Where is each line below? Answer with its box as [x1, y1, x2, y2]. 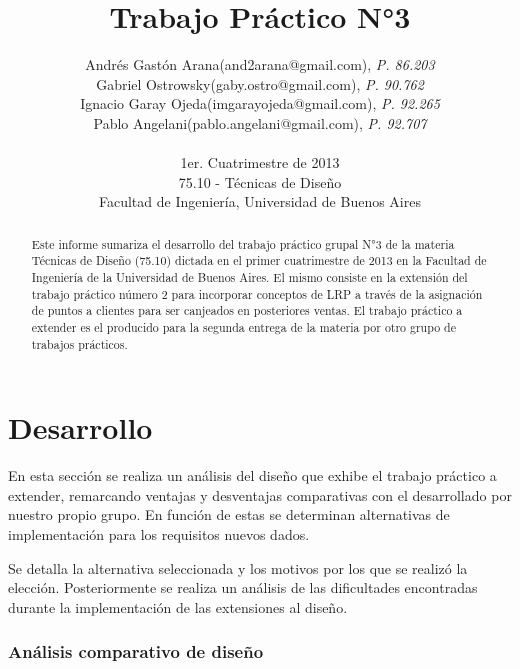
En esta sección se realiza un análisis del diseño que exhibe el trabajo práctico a [8, 465, 497, 486]
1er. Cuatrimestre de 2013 [180, 152, 340, 173]
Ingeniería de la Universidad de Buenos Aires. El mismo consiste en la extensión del [31, 268, 468, 285]
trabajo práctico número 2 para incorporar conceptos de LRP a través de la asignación [31, 285, 483, 302]
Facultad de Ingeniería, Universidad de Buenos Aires [99, 191, 421, 212]
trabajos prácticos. [31, 335, 128, 352]
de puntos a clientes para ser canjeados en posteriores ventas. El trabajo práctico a [31, 302, 463, 319]
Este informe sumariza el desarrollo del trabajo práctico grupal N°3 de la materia [31, 235, 455, 252]
